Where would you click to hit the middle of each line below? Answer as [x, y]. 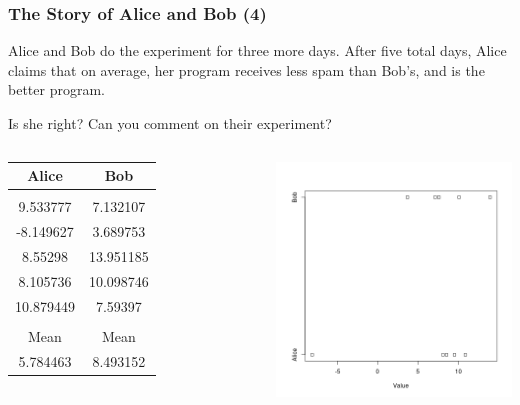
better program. [56, 89]
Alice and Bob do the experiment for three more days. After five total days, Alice [257, 50]
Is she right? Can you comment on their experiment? [170, 123]
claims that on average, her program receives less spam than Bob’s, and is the [246, 69]
